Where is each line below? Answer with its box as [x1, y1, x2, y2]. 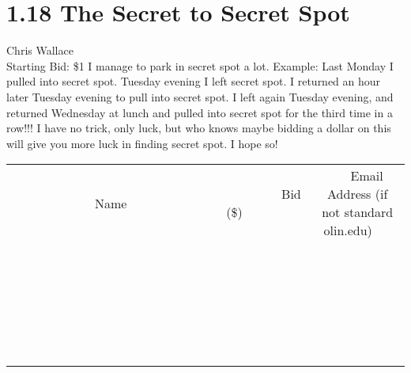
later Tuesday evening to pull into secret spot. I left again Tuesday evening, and [6, 88, 394, 105]
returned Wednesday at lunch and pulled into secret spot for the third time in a [6, 104, 393, 120]
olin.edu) [323, 221, 372, 240]
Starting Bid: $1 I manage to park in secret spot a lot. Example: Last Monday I [6, 57, 394, 74]
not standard [322, 203, 394, 222]
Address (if [327, 185, 388, 204]
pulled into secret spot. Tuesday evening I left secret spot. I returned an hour [6, 73, 381, 89]
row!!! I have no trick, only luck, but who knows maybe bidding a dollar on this [6, 120, 391, 136]
